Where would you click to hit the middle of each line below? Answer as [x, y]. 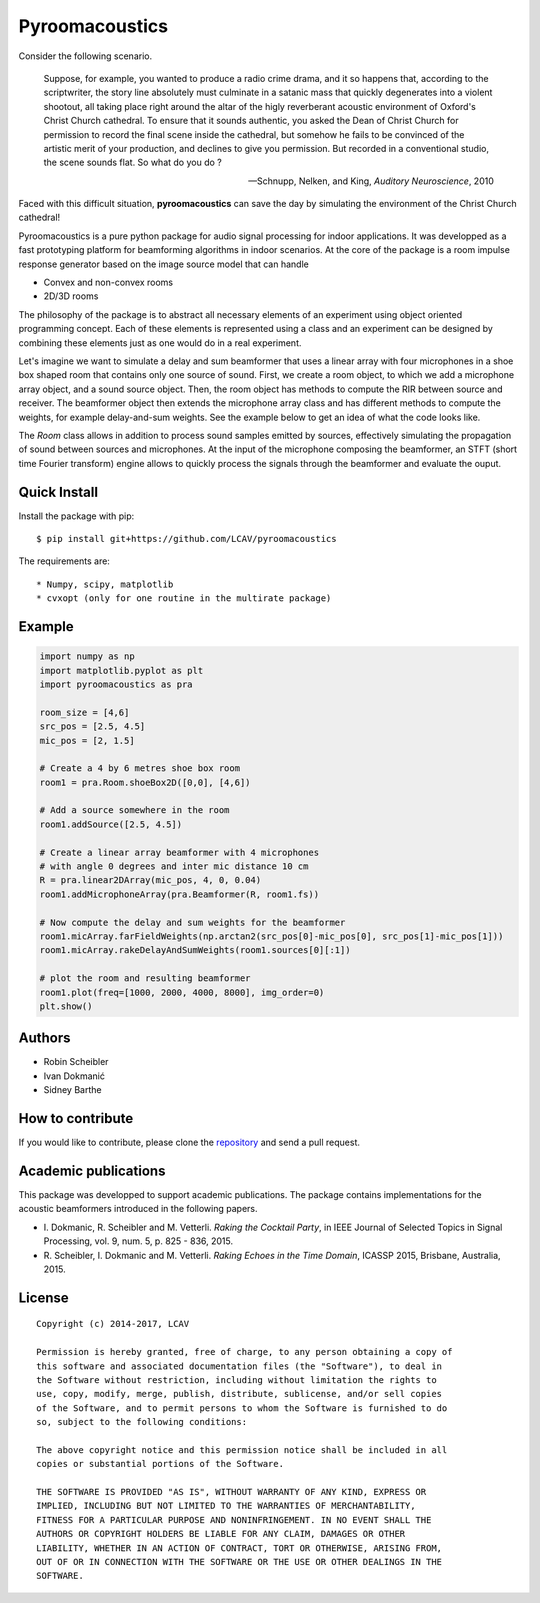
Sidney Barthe [72, 1090]
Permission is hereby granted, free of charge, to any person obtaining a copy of [244, 1352]
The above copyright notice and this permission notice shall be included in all [242, 1449]
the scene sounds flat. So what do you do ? [132, 162]
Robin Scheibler [76, 1062]
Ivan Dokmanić [74, 1076]
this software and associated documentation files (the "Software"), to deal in [239, 1366]
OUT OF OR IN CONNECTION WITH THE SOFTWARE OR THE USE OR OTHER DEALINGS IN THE [239, 1562]
